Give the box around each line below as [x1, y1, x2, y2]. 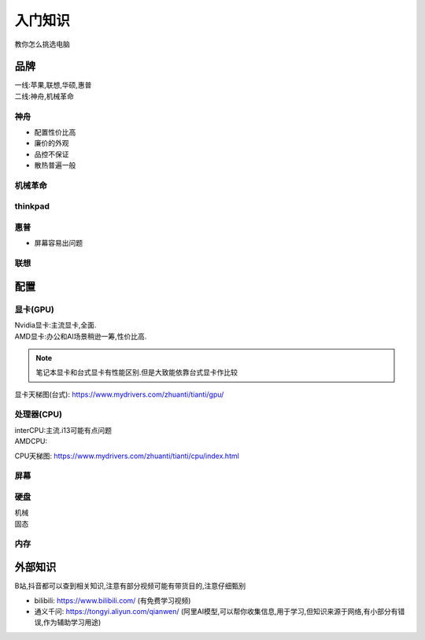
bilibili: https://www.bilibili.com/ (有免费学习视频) [34, 595, 191, 605]
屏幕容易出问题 [34, 239, 83, 248]
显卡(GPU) [14, 304, 54, 315]
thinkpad [14, 201, 50, 212]
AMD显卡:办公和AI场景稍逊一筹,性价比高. [14, 331, 147, 341]
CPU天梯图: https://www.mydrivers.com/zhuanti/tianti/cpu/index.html [14, 451, 239, 461]
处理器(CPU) [14, 409, 63, 420]
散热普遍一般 [34, 161, 76, 170]
